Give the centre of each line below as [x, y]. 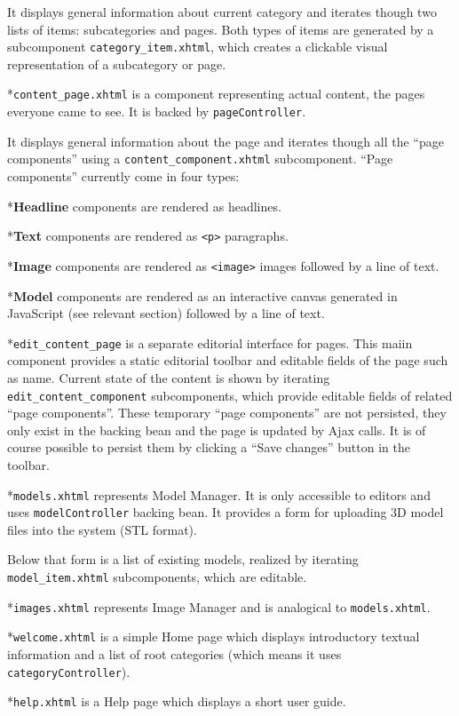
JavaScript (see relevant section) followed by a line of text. [166, 313]
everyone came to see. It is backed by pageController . [157, 111]
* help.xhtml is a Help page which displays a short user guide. [177, 701]
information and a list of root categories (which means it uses [174, 654]
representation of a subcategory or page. [117, 64]
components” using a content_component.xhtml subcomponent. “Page [200, 159]
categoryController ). [69, 671]
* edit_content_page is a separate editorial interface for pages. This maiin [210, 342]
